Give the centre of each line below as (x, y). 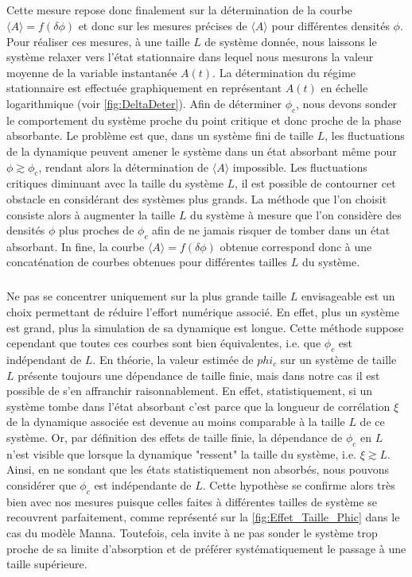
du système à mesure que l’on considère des (296, 214)
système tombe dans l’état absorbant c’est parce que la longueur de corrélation (198, 406)
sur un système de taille (338, 360)
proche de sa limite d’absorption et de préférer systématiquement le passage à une (206, 548)
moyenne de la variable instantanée (92, 72)
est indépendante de (143, 484)
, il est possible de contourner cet (315, 183)
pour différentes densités (330, 25)
